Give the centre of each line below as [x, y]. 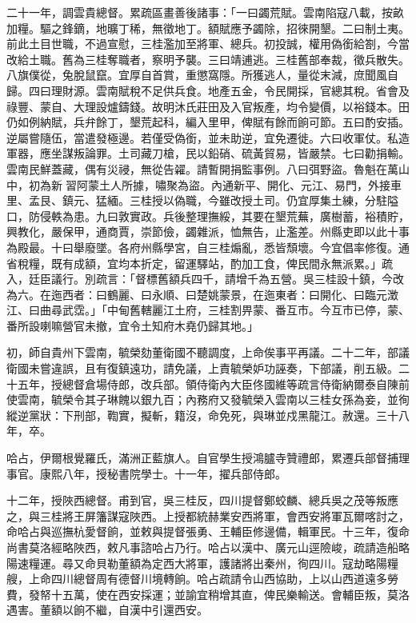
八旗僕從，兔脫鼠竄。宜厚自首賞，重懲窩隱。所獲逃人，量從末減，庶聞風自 [202, 75]
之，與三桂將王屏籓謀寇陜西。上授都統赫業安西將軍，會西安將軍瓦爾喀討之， [208, 515]
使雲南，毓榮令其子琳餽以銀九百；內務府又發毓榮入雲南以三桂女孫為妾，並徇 [208, 399]
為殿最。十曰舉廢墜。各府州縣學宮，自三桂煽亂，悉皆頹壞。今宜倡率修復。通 [208, 247]
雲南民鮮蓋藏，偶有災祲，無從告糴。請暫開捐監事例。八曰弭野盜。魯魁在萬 [202, 168]
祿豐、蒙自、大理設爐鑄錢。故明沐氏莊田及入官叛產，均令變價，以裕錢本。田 [208, 106]
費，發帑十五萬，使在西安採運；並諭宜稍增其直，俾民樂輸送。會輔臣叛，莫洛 [208, 594]
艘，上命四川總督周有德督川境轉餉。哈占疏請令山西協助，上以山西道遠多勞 [202, 579]
